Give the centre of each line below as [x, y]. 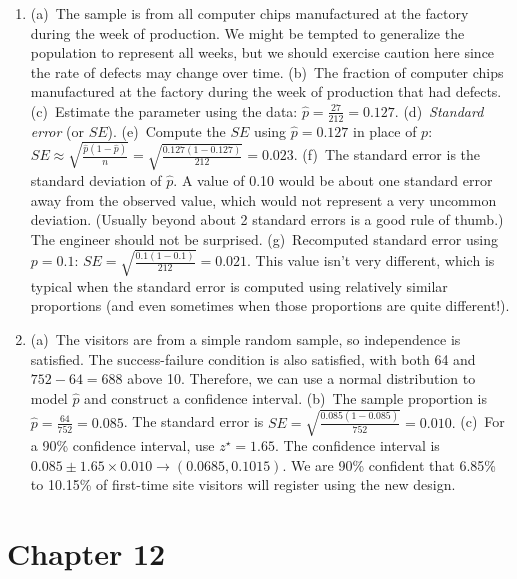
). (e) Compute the [166, 130]
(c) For [482, 421]
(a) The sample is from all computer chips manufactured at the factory [249, 13]
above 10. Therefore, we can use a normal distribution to [301, 378]
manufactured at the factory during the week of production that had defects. [266, 91]
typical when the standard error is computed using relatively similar [239, 285]
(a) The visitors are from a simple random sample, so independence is [245, 339]
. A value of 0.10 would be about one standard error [333, 179]
